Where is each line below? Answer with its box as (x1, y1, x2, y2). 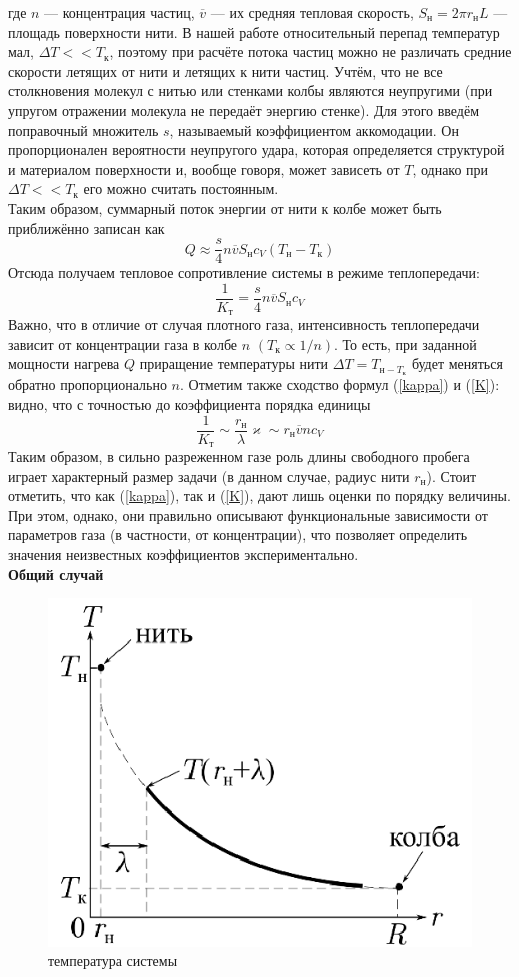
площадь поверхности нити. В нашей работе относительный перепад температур (8, 21, 500, 42)
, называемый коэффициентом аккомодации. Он (169, 119, 459, 140)
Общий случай (8, 563, 104, 584)
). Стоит (426, 465, 477, 486)
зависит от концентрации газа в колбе (8, 333, 238, 354)
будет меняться (411, 353, 503, 374)
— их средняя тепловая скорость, (210, 2, 414, 22)
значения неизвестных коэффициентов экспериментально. (8, 544, 359, 565)
